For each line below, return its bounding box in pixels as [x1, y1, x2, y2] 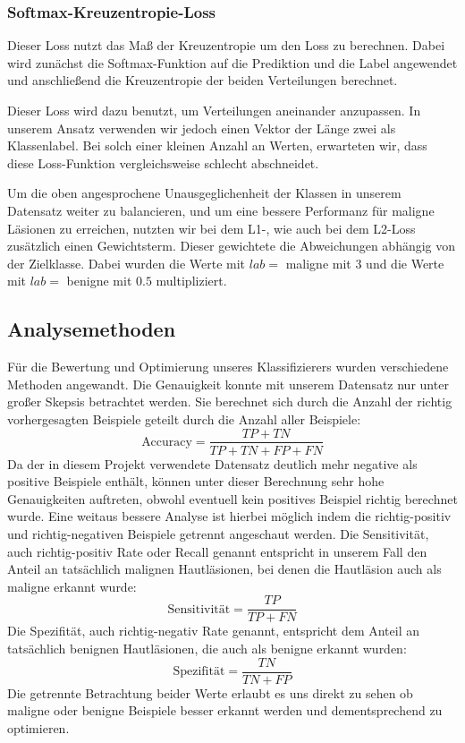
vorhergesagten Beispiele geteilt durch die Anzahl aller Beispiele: [7, 409, 361, 428]
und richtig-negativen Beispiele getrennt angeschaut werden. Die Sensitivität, [7, 524, 429, 542]
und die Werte [366, 253, 444, 272]
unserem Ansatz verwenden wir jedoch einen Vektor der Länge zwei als [7, 118, 396, 137]
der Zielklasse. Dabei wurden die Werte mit [7, 253, 246, 272]
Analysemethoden [7, 315, 176, 343]
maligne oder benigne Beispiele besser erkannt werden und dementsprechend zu [7, 701, 443, 720]
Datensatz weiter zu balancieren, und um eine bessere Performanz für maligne [7, 201, 435, 219]
